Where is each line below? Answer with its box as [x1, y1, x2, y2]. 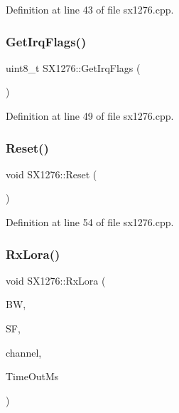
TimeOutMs [6, 369, 59, 384]
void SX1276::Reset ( [6, 166, 97, 181]
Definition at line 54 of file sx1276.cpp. [6, 215, 174, 229]
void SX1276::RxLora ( [6, 272, 106, 287]
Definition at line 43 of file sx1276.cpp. [6, 2, 174, 16]
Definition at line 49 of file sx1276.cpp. [6, 108, 174, 123]
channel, [6, 345, 42, 360]
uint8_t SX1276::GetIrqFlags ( [6, 60, 141, 75]
